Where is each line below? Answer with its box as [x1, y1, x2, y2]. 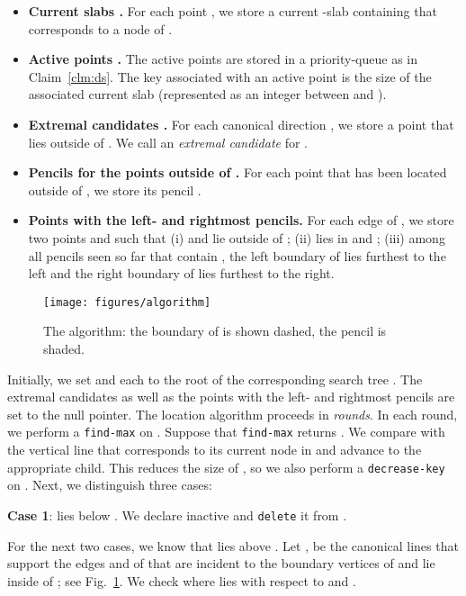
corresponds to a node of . [28, 19, 173, 38]
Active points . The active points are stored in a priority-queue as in [28, 50, 418, 68]
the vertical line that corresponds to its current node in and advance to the [7, 440, 422, 458]
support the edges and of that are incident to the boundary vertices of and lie [7, 554, 435, 573]
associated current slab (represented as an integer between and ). [28, 85, 387, 104]
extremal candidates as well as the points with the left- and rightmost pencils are [7, 387, 455, 406]
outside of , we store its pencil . [28, 180, 202, 199]
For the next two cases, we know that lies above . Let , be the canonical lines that [7, 536, 459, 555]
